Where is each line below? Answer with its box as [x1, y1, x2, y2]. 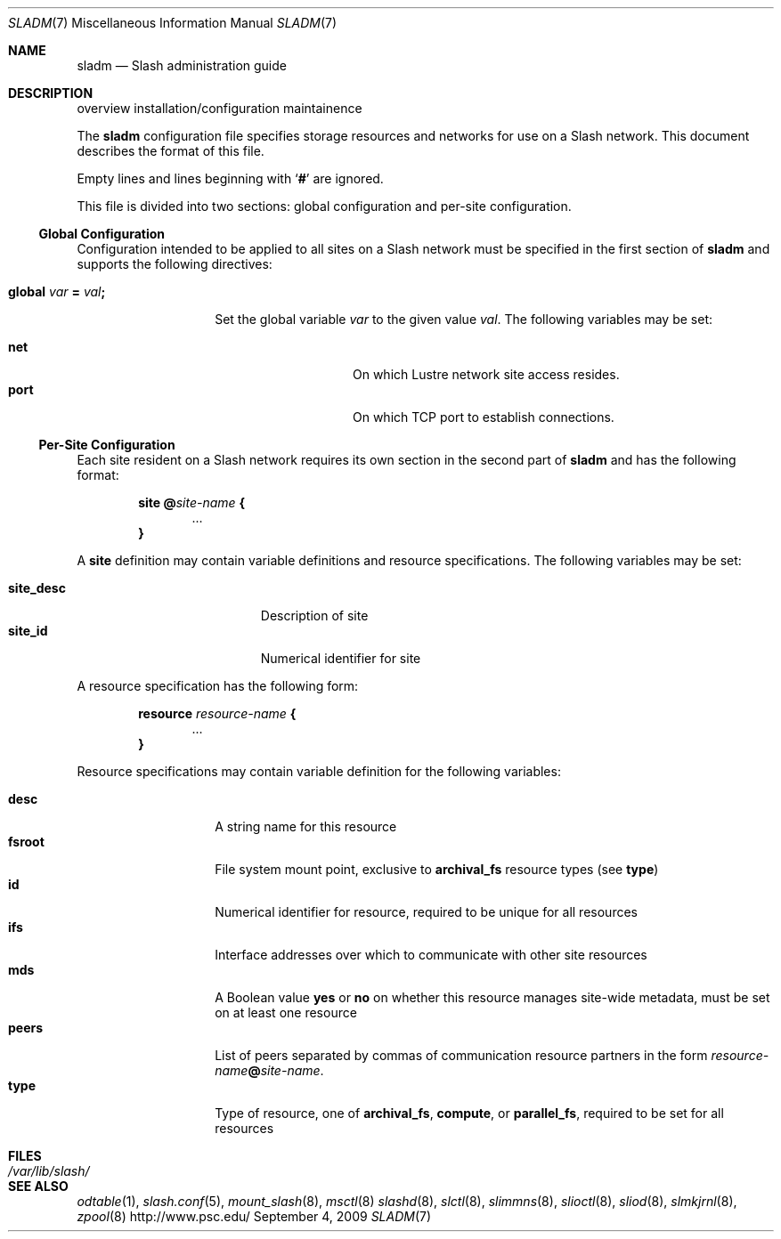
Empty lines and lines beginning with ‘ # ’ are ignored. [77, 171, 384, 186]
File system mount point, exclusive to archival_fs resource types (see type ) [215, 862, 659, 877]
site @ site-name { [138, 495, 246, 510]
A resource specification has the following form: [77, 678, 359, 693]
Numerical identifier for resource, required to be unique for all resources [215, 904, 638, 919]
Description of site [260, 608, 369, 623]
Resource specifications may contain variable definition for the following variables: [77, 764, 561, 779]
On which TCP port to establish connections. [353, 409, 614, 425]
